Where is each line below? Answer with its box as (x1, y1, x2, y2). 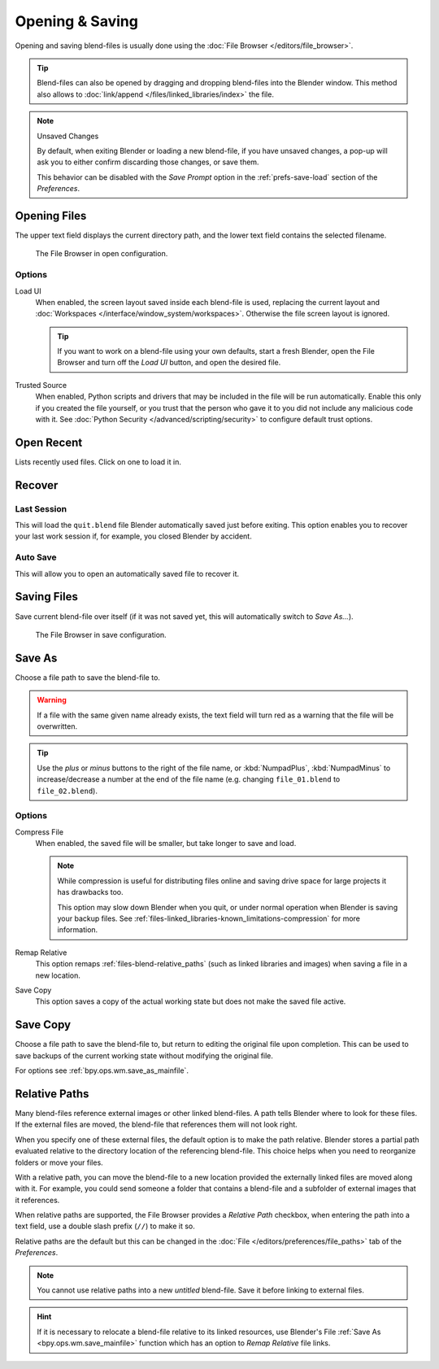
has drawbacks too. (57, 887, 124, 897)
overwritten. (37, 721, 78, 731)
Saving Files (15, 590, 79, 604)
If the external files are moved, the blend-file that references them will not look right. (15, 1119, 298, 1130)
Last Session (15, 503, 67, 514)
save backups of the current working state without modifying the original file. (15, 1050, 274, 1061)
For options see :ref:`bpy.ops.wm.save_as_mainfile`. (15, 1066, 189, 1075)
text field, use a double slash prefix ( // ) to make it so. (15, 1221, 195, 1232)
